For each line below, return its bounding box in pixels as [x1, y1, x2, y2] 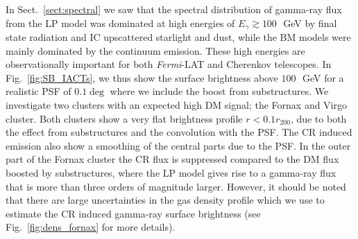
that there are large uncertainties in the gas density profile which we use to [6, 193, 325, 207]
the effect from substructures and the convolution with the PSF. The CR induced [6, 125, 352, 139]
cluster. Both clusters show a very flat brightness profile [6, 111, 243, 125]
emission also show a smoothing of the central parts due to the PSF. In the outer [6, 138, 351, 152]
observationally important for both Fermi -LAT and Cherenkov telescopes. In [6, 57, 332, 71]
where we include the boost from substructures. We [110, 84, 329, 98]
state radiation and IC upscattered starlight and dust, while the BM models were [6, 30, 351, 44]
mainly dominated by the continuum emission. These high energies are [6, 43, 305, 57]
